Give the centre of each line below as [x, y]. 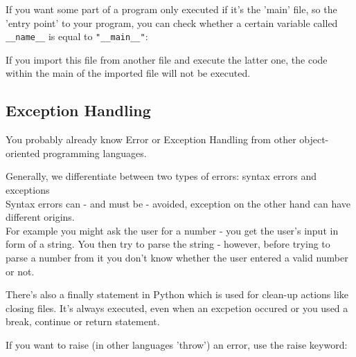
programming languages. [95, 153]
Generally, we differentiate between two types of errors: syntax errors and [161, 176]
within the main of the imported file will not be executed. [128, 73]
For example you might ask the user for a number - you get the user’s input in [172, 230]
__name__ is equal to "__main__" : [77, 36]
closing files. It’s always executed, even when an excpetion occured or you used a [177, 308]
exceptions [28, 190]
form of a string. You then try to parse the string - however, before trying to [168, 244]
